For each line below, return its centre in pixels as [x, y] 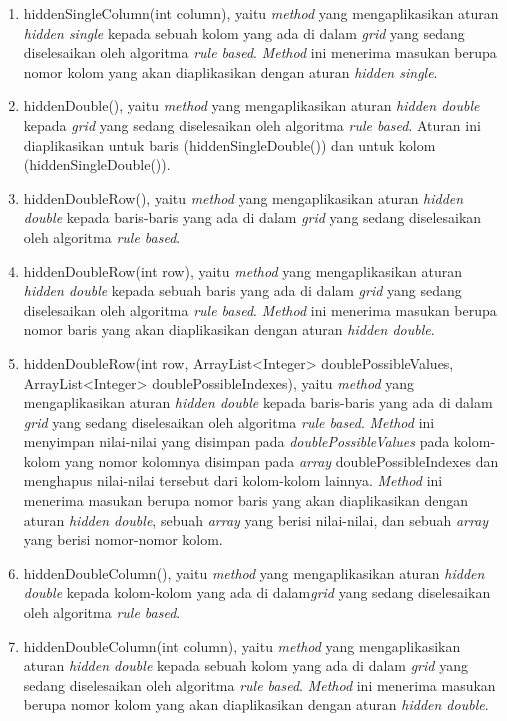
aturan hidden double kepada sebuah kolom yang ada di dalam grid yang [245, 665]
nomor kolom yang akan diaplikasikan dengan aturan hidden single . [230, 71]
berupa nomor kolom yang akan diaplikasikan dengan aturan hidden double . [256, 704]
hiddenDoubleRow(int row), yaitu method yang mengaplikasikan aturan [243, 270]
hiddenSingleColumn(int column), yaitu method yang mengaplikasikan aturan [261, 13]
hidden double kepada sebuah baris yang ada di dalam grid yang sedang [242, 290]
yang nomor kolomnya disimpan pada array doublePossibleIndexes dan [282, 460]
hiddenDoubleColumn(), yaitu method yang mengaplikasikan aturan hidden [254, 572]
